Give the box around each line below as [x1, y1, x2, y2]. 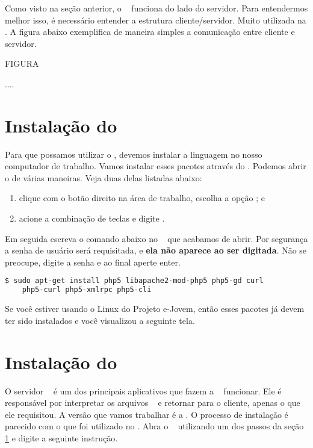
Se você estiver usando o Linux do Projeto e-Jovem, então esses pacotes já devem [5, 302, 305, 315]
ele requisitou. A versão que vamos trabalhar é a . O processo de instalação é [5, 408, 288, 420]
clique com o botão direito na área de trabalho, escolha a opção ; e [19, 191, 265, 204]
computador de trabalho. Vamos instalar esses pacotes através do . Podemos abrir [5, 160, 306, 172]
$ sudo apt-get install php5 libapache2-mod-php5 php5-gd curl [5, 276, 264, 285]
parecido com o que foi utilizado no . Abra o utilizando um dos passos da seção [5, 420, 304, 432]
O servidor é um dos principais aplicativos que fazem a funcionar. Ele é [5, 384, 282, 397]
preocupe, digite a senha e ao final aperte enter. [5, 255, 181, 268]
